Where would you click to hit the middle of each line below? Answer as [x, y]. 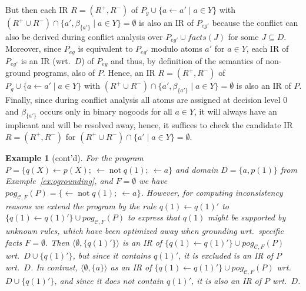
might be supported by [247, 217]
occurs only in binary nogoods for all [106, 111]
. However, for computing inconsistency [212, 192]
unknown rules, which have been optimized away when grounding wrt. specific [144, 230]
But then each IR [37, 9]
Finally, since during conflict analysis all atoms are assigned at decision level [143, 99]
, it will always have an [236, 111]
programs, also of [64, 73]
